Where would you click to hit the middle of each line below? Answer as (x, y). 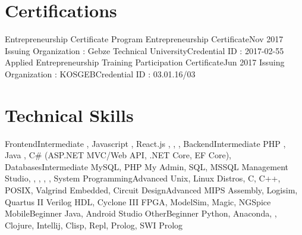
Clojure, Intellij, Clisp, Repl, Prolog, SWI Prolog (94, 225)
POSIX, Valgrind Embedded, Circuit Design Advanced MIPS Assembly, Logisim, (151, 190)
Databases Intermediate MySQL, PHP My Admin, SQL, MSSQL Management (147, 166)
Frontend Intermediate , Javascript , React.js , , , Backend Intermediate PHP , (145, 143)
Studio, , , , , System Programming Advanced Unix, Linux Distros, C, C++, (143, 178)
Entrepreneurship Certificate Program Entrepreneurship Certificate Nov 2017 (144, 39)
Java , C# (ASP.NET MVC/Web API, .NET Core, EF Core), (118, 155)
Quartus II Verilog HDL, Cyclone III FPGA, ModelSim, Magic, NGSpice (138, 201)
